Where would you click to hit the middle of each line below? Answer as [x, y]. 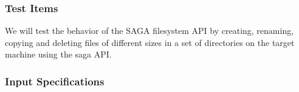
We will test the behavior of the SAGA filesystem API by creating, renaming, [149, 31]
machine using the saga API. [58, 54]
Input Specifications [55, 81]
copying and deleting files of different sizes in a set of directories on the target [150, 42]
